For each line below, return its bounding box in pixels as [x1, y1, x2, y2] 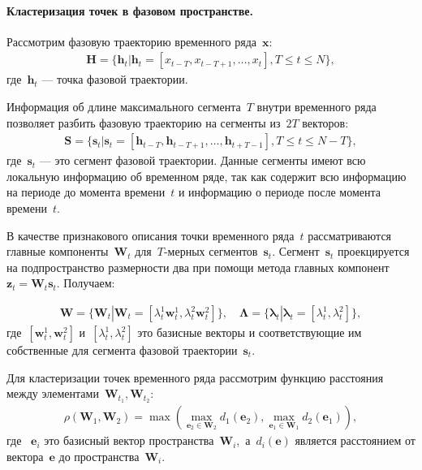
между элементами [6, 385, 99, 402]
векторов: [302, 114, 349, 131]
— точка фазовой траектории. [41, 71, 188, 88]
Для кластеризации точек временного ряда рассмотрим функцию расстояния [6, 369, 384, 386]
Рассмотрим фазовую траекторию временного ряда [6, 32, 256, 50]
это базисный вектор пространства [44, 432, 214, 449]
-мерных [163, 247, 205, 259]
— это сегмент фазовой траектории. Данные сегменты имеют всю [39, 152, 366, 169]
